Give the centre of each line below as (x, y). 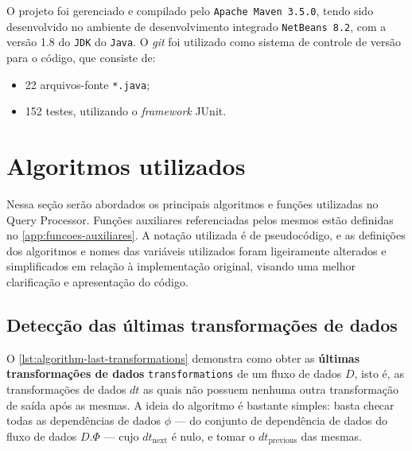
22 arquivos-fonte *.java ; (87, 84)
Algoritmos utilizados (126, 165)
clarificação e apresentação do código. (97, 281)
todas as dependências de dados (84, 420)
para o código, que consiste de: (81, 57)
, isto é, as (379, 373)
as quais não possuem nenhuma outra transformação (271, 389)
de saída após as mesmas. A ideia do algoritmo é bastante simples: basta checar (200, 404)
